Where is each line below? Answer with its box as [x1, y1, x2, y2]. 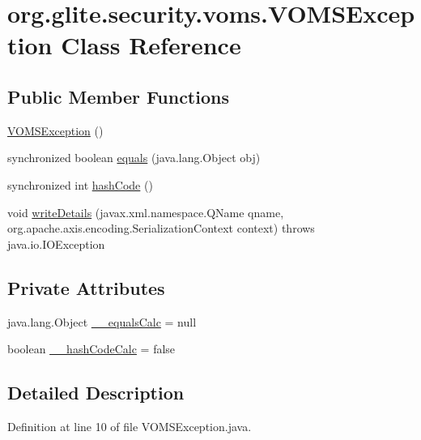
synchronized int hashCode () [7, 176, 153, 193]
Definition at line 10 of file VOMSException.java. [7, 417, 252, 434]
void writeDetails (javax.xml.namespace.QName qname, [7, 203, 284, 220]
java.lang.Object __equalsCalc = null [7, 313, 197, 330]
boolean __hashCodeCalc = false [7, 340, 176, 357]
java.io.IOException [7, 235, 105, 252]
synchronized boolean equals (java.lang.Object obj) [7, 149, 261, 166]
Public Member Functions [7, 83, 229, 109]
